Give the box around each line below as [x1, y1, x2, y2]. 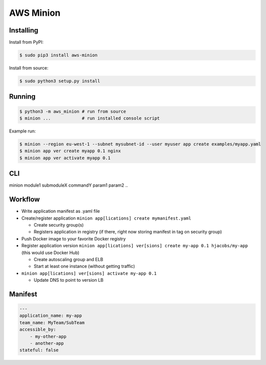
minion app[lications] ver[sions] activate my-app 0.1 [21, 270, 157, 276]
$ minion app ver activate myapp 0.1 [19, 155, 111, 161]
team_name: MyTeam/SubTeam [19, 320, 85, 325]
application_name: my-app [19, 313, 82, 319]
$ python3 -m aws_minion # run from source [19, 108, 127, 114]
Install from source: [9, 65, 49, 71]
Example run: [9, 128, 36, 134]
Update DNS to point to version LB [33, 277, 103, 283]
